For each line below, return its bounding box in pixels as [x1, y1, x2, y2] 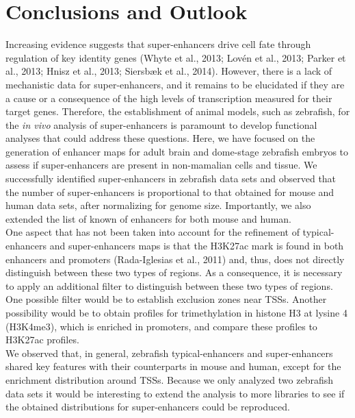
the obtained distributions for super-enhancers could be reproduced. [5, 399, 290, 414]
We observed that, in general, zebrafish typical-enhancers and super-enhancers [5, 345, 333, 360]
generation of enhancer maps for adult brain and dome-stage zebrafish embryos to [5, 144, 349, 158]
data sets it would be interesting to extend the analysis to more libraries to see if [5, 386, 345, 400]
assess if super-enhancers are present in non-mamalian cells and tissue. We [5, 158, 317, 172]
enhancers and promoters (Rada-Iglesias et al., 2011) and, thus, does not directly [5, 251, 345, 266]
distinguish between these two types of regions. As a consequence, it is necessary [5, 265, 343, 280]
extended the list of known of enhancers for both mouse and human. [5, 211, 291, 225]
